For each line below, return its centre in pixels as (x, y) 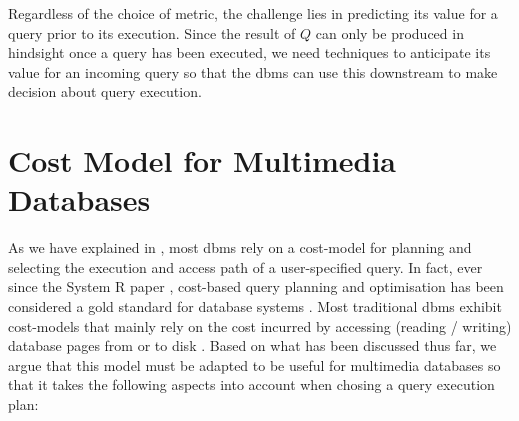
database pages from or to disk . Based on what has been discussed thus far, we (252, 345)
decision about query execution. (105, 91)
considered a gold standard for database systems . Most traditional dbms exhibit (255, 306)
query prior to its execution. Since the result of (152, 32)
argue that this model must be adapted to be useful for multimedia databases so (254, 364)
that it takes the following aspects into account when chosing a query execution (251, 384)
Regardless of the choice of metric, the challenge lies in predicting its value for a (253, 13)
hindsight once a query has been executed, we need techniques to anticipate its (249, 52)
